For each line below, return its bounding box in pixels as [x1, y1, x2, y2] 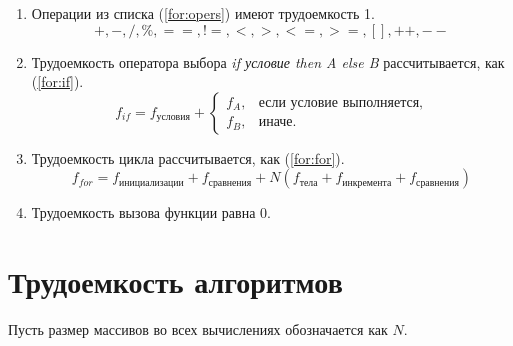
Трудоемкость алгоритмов [8, 261, 343, 302]
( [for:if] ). [31, 71, 84, 92]
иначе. [258, 115, 297, 130]
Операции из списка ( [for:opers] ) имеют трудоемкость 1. [31, 3, 375, 23]
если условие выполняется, [258, 95, 423, 110]
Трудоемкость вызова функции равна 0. [31, 202, 271, 223]
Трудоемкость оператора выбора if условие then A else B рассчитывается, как [31, 51, 505, 72]
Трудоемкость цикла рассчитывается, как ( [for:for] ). [31, 147, 345, 168]
